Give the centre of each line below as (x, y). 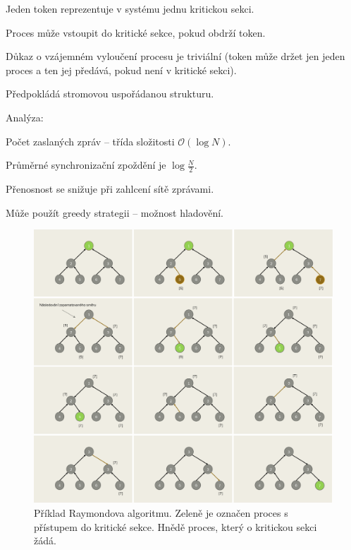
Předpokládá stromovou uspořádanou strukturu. (110, 94)
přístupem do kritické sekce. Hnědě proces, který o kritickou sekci (175, 526)
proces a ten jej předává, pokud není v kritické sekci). (121, 70)
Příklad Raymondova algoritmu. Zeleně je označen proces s (161, 512)
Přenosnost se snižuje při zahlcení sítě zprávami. (110, 188)
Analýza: (25, 117)
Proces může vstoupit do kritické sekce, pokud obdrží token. (136, 32)
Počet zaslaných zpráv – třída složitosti (90, 141)
